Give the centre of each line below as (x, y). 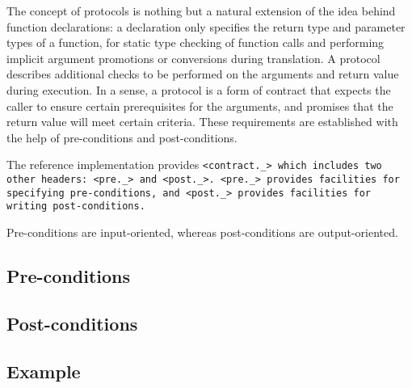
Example (44, 371)
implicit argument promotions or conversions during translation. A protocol (193, 58)
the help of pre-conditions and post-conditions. (122, 137)
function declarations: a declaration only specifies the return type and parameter (206, 26)
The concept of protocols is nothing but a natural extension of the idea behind (201, 11)
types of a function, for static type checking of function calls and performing (195, 42)
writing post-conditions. (76, 207)
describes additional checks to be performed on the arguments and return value (203, 74)
